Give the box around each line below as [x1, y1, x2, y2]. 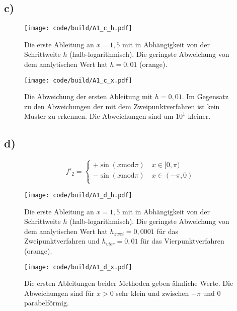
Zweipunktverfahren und [24, 236, 100, 246]
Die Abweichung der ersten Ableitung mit [24, 91, 153, 102]
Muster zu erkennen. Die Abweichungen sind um [24, 111, 174, 121]
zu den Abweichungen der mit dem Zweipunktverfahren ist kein [24, 101, 220, 111]
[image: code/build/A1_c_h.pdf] [24, 25, 132, 32]
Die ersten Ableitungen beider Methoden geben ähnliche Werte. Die [24, 278, 233, 288]
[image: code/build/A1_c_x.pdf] [24, 76, 132, 84]
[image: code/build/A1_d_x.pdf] [24, 263, 132, 271]
